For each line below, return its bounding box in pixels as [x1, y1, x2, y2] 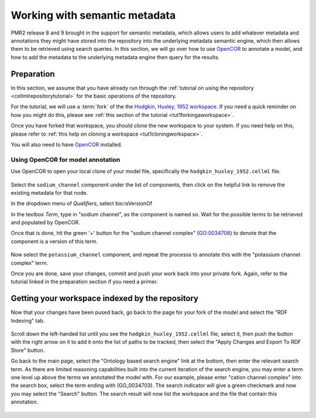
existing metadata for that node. [11, 189, 88, 196]
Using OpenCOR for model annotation [11, 156, 121, 164]
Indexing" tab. [11, 317, 45, 324]
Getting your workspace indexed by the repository [11, 293, 199, 303]
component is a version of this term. [11, 237, 98, 245]
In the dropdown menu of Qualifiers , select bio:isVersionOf [11, 200, 152, 207]
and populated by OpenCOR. [11, 219, 80, 226]
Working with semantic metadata [11, 9, 176, 22]
